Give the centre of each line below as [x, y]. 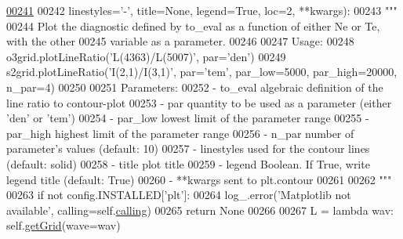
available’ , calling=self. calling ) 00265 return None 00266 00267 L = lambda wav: [200, 210]
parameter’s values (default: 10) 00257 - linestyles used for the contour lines [188, 148]
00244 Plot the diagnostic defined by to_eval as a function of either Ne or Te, [193, 25]
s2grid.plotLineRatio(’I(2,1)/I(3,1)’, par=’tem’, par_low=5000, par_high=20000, [202, 72]
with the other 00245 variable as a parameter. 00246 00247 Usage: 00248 [180, 41]
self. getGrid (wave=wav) [64, 225]
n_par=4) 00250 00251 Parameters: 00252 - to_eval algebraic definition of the [195, 87]
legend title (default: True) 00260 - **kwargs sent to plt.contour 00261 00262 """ [199, 179]
